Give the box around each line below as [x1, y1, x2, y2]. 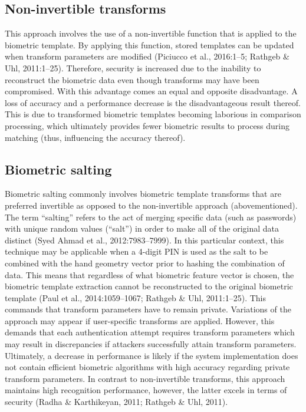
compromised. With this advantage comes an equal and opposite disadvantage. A [5, 85, 298, 97]
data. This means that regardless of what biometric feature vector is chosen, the [5, 268, 294, 281]
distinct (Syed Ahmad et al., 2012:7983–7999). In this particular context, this [5, 233, 284, 246]
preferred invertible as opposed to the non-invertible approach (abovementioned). [5, 199, 298, 211]
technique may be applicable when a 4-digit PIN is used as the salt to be [5, 245, 268, 258]
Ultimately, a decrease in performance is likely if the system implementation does [5, 349, 298, 361]
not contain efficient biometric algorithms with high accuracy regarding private [5, 361, 290, 373]
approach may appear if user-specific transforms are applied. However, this [5, 314, 275, 327]
